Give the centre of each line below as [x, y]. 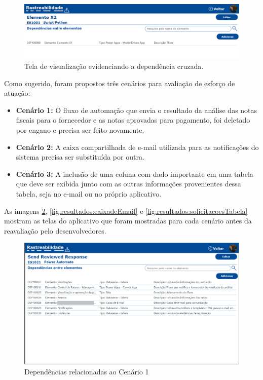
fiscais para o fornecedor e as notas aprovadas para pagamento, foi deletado [133, 120]
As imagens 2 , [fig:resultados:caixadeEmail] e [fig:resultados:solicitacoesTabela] [126, 211]
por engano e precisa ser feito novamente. [80, 130]
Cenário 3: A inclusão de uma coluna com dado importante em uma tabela [135, 174]
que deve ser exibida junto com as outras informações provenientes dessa [128, 184]
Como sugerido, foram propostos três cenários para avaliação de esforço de [120, 83]
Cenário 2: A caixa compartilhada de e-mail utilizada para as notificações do [137, 147]
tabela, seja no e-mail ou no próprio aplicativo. [89, 194]
